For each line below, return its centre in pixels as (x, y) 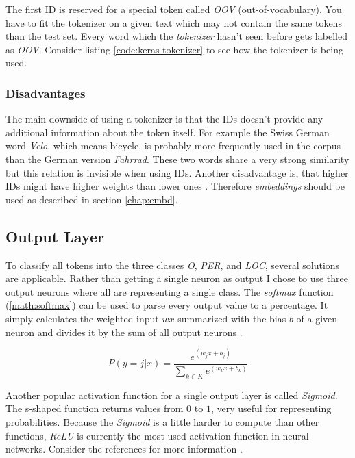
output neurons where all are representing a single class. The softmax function (170, 291)
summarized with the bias (232, 318)
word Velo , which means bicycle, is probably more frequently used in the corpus (173, 145)
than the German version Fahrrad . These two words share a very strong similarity (177, 158)
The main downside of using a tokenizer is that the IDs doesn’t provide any (164, 119)
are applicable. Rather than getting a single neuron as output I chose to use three (177, 278)
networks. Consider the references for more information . (124, 449)
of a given (317, 318)
